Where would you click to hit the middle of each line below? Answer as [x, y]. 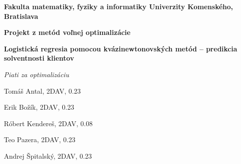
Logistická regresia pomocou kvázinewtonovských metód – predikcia [121, 48]
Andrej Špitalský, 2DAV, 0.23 [48, 156]
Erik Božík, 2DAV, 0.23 [39, 107]
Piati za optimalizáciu [37, 74]
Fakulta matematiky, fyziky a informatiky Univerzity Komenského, [119, 6]
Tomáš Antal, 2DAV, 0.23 [42, 90]
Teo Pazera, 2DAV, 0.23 [40, 139]
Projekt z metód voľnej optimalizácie [67, 32]
